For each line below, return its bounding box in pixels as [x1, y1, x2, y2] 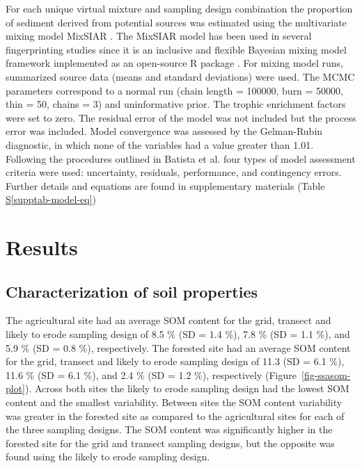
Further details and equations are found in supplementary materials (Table [6, 178, 325, 193]
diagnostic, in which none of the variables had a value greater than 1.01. [6, 137, 314, 152]
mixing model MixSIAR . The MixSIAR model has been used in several [6, 29, 312, 43]
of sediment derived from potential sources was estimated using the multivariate [6, 15, 347, 29]
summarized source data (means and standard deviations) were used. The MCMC [6, 69, 355, 83]
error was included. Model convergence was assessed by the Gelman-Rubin [6, 124, 323, 138]
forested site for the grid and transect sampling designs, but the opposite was [6, 435, 335, 450]
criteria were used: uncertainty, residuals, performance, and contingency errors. [6, 165, 342, 179]
